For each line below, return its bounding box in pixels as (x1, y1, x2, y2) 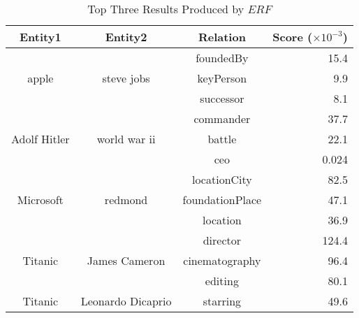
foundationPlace (182, 191, 262, 208)
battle (207, 131, 237, 147)
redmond (104, 191, 148, 208)
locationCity (191, 171, 252, 187)
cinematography (183, 252, 261, 268)
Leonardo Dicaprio (80, 293, 172, 309)
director (203, 232, 242, 248)
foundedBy (196, 50, 249, 66)
